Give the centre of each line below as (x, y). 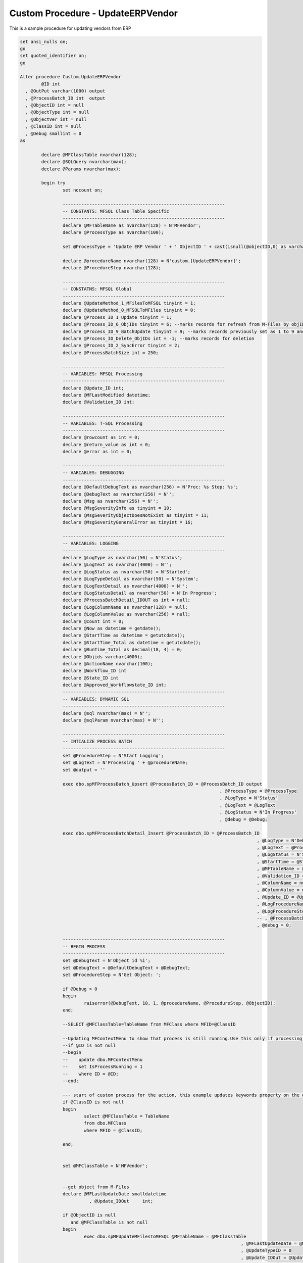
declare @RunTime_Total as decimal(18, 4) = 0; (122, 650)
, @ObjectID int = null (55, 105)
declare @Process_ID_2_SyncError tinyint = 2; (121, 346)
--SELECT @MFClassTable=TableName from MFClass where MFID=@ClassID (149, 1024)
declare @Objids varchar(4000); (103, 657)
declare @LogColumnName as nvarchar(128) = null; (125, 607)
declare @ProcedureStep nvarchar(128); (112, 268)
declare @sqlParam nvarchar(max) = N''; (113, 720)
